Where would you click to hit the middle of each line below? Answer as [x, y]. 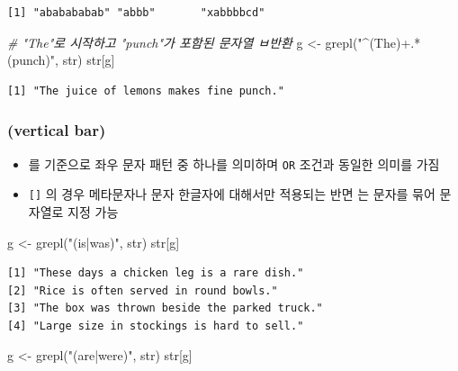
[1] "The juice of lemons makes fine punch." [146, 90]
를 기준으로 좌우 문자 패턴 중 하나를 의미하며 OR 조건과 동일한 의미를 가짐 [234, 163]
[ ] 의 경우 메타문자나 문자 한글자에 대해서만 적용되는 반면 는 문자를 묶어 [232, 194]
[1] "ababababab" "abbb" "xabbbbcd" [136, 13]
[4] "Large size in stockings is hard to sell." [156, 326]
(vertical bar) [57, 130]
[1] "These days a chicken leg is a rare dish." [156, 273]
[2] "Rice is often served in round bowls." [143, 290]
